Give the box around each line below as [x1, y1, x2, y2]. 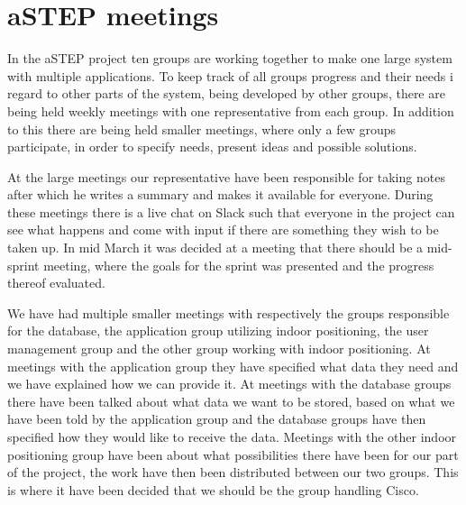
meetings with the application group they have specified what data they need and [7, 356, 459, 375]
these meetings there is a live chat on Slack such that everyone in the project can [7, 202, 455, 221]
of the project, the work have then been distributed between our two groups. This [7, 463, 459, 482]
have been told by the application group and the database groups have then [7, 409, 426, 428]
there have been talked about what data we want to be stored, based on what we [7, 391, 455, 410]
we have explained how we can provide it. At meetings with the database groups [7, 374, 452, 393]
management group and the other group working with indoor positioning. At [7, 339, 431, 358]
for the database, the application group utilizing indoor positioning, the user [7, 321, 429, 340]
